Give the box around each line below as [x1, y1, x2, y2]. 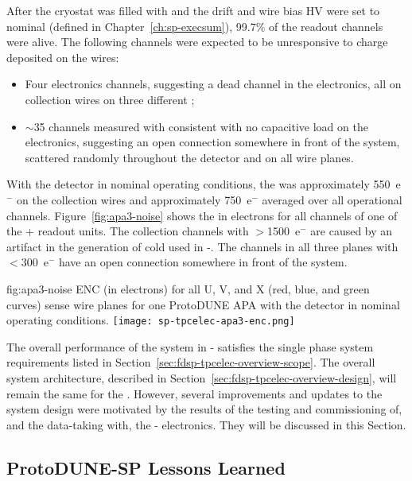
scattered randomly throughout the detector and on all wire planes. [25, 149, 354, 165]
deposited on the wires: [6, 48, 119, 65]
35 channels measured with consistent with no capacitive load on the [33, 118, 368, 134]
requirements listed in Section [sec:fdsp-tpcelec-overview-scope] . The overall [6, 354, 375, 370]
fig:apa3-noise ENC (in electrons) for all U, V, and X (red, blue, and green [6, 280, 370, 297]
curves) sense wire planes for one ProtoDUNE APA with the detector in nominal [6, 296, 400, 312]
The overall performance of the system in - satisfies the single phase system [6, 338, 374, 355]
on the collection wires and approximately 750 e [17, 191, 252, 208]
